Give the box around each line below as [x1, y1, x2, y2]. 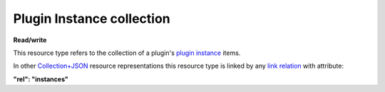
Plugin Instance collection [13, 11, 170, 26]
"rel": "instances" [13, 75, 69, 83]
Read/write [13, 36, 47, 44]
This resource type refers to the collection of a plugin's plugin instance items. [13, 48, 241, 57]
